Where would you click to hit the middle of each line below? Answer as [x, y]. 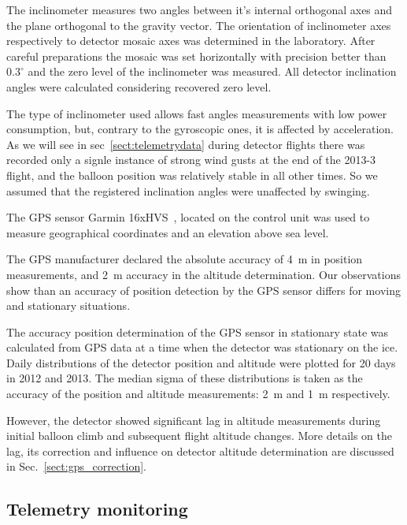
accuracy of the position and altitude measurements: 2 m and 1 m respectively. [198, 394]
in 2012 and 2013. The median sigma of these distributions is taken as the [185, 378]
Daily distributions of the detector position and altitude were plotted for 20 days [201, 362]
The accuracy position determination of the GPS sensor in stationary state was [198, 331]
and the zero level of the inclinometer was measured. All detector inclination [212, 71]
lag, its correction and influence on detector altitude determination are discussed [200, 451]
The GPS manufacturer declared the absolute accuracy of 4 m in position [185, 259]
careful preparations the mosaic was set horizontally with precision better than [196, 56]
